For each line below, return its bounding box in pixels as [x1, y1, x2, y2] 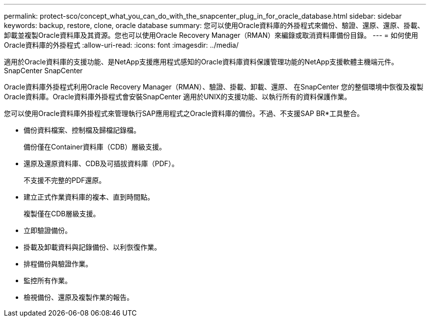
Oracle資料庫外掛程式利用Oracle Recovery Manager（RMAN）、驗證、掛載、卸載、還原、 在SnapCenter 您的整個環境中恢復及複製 [4, 83, 424, 91]
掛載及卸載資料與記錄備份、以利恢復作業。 [24, 243, 161, 251]
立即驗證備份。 [24, 226, 72, 234]
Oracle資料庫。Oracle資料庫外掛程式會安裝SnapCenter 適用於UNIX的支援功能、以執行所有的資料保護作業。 [4, 92, 351, 101]
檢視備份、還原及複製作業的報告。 [24, 293, 134, 301]
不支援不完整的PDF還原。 [24, 176, 106, 184]
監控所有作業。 [24, 276, 72, 285]
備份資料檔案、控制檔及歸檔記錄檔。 [24, 126, 140, 134]
